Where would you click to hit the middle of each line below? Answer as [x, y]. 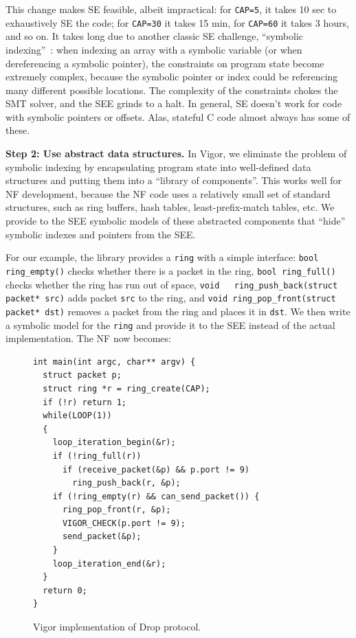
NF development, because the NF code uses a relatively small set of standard [168, 193]
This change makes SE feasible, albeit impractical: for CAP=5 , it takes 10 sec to [171, 9]
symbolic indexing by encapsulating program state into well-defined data [158, 167]
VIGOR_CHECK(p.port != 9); [124, 523]
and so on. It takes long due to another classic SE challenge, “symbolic [155, 36]
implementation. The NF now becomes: [88, 338]
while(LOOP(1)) [77, 416]
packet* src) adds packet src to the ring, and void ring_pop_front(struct [171, 298]
